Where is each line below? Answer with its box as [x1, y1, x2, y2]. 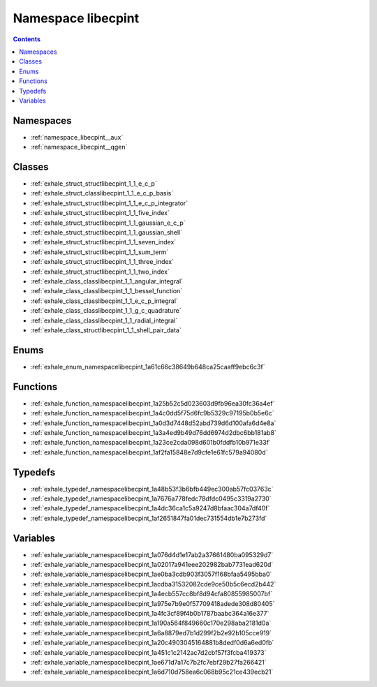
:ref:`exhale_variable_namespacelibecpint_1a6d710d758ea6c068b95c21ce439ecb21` [30, 667, 274, 677]
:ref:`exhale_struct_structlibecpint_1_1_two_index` [30, 267, 170, 276]
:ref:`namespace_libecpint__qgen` [30, 143, 128, 152]
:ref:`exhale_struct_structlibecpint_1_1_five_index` [30, 209, 170, 217]
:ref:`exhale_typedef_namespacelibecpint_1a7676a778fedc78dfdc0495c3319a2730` [30, 494, 272, 503]
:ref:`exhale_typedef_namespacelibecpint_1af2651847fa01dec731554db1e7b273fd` [30, 514, 267, 522]
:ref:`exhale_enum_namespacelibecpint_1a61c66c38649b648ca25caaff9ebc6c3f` [30, 362, 265, 371]
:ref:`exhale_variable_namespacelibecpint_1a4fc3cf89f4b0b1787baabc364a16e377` [30, 610, 269, 618]
